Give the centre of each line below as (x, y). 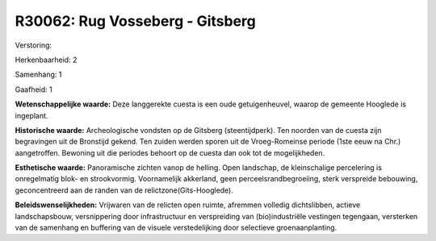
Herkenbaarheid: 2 (46, 60)
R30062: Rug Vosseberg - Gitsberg (135, 21)
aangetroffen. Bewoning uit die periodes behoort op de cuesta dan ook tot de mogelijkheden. (170, 152)
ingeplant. (31, 115)
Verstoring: (34, 45)
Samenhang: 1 (38, 75)
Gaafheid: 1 (34, 89)
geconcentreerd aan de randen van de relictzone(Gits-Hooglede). (124, 190)
